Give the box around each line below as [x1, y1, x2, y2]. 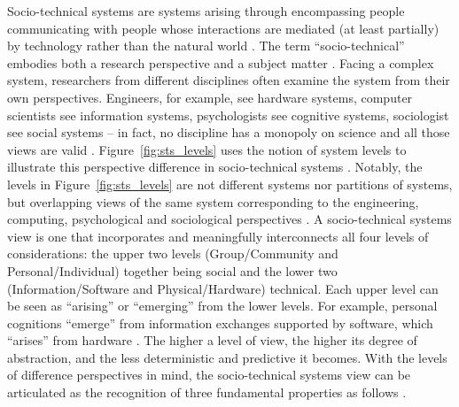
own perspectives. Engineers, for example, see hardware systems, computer [7, 88, 413, 106]
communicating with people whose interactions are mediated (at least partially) [7, 19, 440, 37]
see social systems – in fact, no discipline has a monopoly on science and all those [7, 123, 450, 142]
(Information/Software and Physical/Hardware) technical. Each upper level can [7, 279, 439, 297]
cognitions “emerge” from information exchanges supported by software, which [7, 313, 433, 332]
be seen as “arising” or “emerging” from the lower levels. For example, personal [7, 296, 438, 315]
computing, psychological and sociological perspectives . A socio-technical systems [7, 210, 452, 228]
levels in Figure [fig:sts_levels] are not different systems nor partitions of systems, [7, 174, 453, 193]
